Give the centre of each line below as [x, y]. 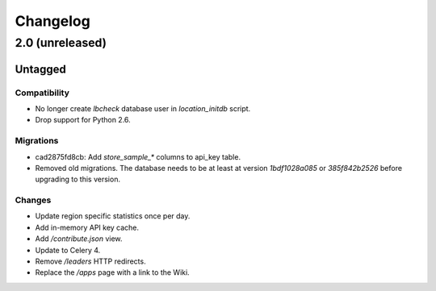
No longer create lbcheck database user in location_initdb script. [143, 108]
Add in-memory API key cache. [87, 227]
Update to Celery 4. [68, 250]
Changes [33, 200]
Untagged [40, 69]
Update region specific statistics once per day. [113, 216]
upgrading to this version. [78, 179]
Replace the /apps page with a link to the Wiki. [112, 272]
